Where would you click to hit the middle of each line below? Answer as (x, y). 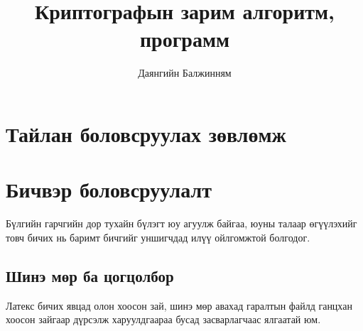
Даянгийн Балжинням (185, 73)
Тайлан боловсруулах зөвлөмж (146, 133)
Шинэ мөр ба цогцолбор (90, 275)
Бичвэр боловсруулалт (109, 189)
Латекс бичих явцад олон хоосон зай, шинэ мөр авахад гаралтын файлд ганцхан (179, 305)
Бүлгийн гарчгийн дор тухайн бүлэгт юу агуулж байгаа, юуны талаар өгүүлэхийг (181, 223)
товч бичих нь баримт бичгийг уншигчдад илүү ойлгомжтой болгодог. (158, 237)
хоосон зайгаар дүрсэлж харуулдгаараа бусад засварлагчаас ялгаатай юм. (163, 319)
